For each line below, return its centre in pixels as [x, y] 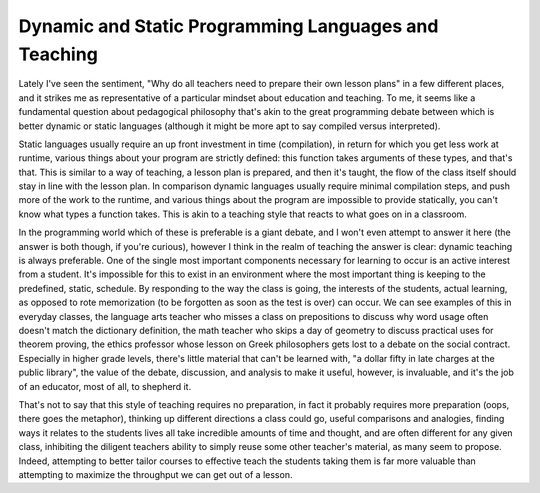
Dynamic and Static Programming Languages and [228, 26]
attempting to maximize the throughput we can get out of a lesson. [155, 474]
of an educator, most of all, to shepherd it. [105, 386]
